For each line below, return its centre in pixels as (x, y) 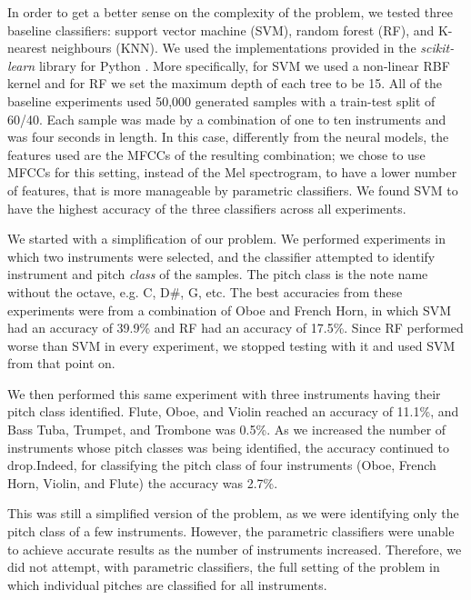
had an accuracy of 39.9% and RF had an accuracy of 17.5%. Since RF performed (235, 328)
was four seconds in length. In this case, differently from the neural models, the (228, 137)
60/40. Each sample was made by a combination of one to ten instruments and (227, 119)
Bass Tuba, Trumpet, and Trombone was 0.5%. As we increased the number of (227, 430)
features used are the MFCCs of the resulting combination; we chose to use (216, 154)
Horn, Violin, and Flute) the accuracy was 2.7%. (143, 482)
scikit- (437, 48)
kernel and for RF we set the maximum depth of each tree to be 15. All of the (225, 83)
